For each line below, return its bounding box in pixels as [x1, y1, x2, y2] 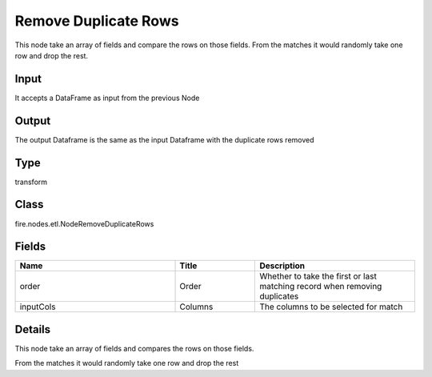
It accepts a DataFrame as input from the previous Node [14, 93, 200, 102]
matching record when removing [259, 281, 382, 292]
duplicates [259, 291, 299, 302]
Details [14, 323, 51, 336]
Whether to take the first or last [259, 271, 378, 282]
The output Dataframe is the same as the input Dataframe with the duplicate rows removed [14, 134, 315, 144]
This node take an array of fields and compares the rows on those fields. [14, 343, 254, 353]
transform [14, 177, 48, 186]
